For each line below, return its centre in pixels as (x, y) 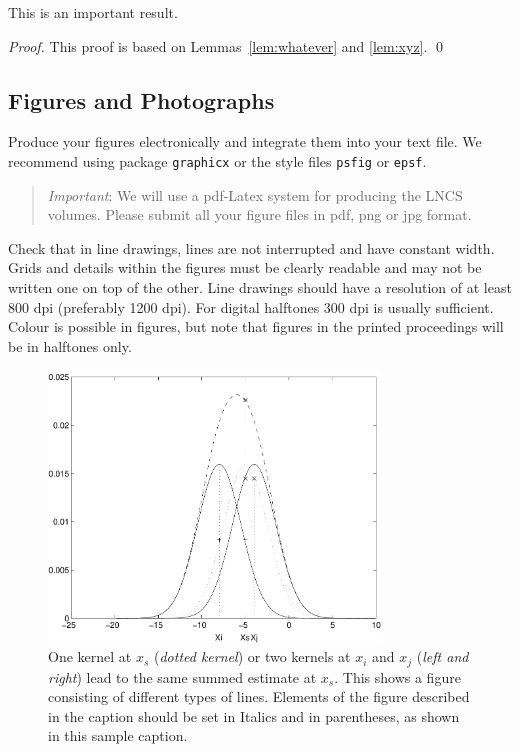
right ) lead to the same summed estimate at (182, 676)
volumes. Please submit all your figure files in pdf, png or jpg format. (259, 214)
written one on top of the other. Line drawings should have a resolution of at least (260, 287)
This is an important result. (93, 12)
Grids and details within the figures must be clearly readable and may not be (245, 267)
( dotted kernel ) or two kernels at (252, 656)
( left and (442, 656)
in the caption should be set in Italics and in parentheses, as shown (254, 715)
